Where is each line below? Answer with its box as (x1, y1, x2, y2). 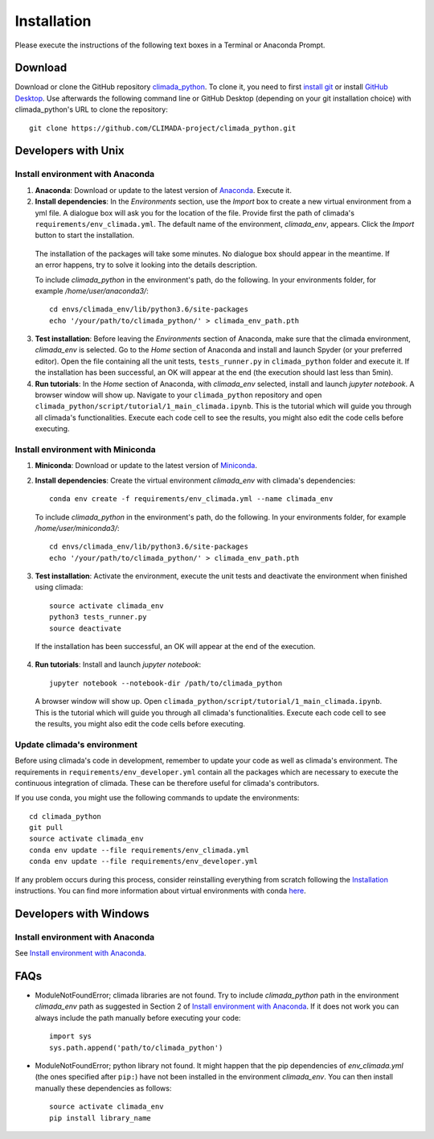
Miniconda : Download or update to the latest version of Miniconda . (35, 461, 257, 471)
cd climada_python (29, 812, 102, 820)
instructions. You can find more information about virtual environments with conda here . (14, 886, 307, 896)
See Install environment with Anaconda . (14, 948, 146, 958)
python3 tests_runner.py (49, 612, 147, 622)
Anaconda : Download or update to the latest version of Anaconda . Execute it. (35, 185, 293, 195)
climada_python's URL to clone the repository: (14, 105, 168, 114)
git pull (29, 823, 63, 833)
